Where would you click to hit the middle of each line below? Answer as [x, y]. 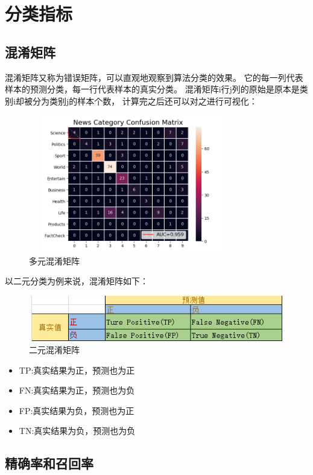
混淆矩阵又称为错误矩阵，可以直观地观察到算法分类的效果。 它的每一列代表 [154, 77]
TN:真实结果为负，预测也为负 [77, 431]
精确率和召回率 [49, 463]
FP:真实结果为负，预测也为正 [77, 410]
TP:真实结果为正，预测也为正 [77, 370]
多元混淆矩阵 [54, 260]
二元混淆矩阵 [54, 350]
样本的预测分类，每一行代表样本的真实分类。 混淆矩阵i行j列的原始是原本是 [152, 89]
